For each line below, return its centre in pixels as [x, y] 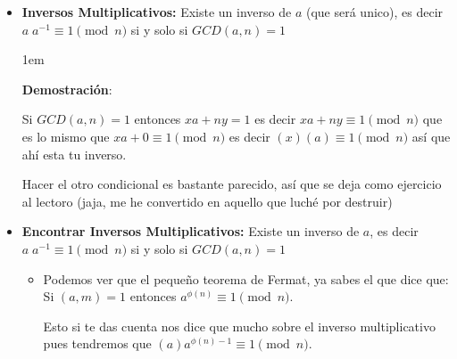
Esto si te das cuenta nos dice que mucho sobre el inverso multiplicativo [239, 326]
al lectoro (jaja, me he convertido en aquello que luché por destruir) [207, 201]
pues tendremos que [97, 343]
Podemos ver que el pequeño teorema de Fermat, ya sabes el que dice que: [246, 278]
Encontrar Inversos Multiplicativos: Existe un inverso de [191, 231]
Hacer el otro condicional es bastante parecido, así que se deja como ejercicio [232, 184]
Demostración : [67, 89]
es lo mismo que [66, 136]
